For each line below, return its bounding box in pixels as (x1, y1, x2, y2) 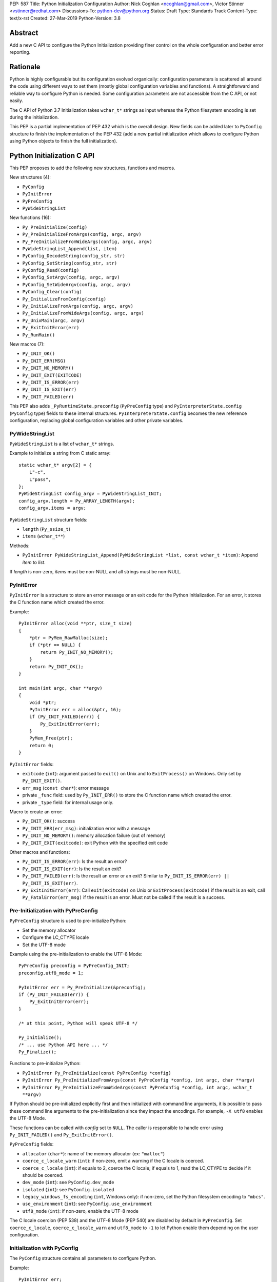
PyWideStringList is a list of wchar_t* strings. (9, 441, 114, 447)
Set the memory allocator (22, 927, 76, 933)
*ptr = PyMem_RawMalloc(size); (29, 635, 108, 640)
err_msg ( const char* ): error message (22, 785, 109, 791)
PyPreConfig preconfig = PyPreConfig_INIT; (18, 963, 130, 969)
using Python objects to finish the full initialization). (9, 138, 117, 144)
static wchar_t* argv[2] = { (18, 462, 92, 468)
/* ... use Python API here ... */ (18, 1041, 108, 1048)
